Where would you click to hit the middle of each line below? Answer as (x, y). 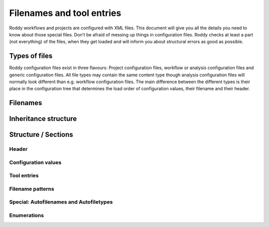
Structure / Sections (41, 135)
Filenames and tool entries (65, 13)
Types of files (31, 56)
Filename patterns (32, 189)
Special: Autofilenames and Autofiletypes (61, 202)
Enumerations (27, 216)
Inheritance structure (43, 119)
